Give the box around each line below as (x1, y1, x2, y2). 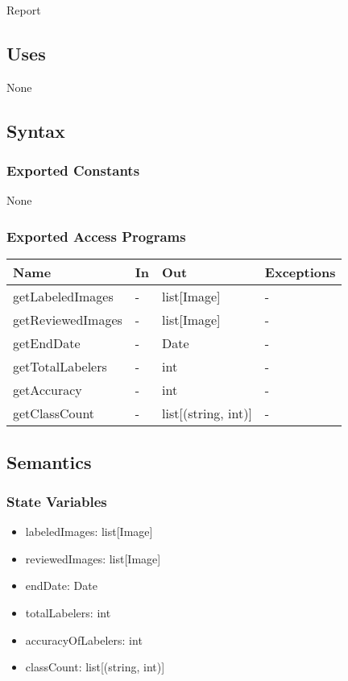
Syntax (6, 118, 65, 143)
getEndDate (13, 334, 81, 353)
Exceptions (264, 263, 336, 282)
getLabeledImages (13, 287, 114, 306)
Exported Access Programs (6, 226, 186, 246)
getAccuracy (13, 380, 82, 400)
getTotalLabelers (13, 357, 107, 376)
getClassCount (13, 404, 95, 423)
